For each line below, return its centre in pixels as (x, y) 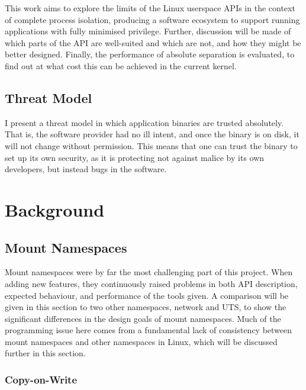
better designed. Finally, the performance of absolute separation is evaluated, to (150, 54)
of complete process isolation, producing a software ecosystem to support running (152, 19)
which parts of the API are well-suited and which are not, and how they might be (153, 42)
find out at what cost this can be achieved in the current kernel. (121, 65)
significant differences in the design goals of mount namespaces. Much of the (143, 318)
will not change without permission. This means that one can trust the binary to (151, 145)
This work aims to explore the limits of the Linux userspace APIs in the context (150, 8)
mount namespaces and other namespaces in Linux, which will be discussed (141, 341)
